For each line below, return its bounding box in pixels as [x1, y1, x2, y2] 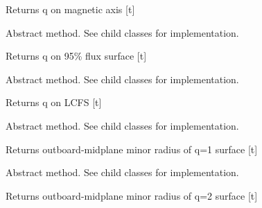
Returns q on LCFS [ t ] [6, 95, 102, 110]
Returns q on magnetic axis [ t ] [6, 2, 135, 16]
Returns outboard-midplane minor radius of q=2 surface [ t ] [6, 188, 258, 202]
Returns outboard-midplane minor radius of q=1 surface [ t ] [6, 141, 258, 156]
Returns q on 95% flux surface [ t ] [6, 49, 147, 63]
